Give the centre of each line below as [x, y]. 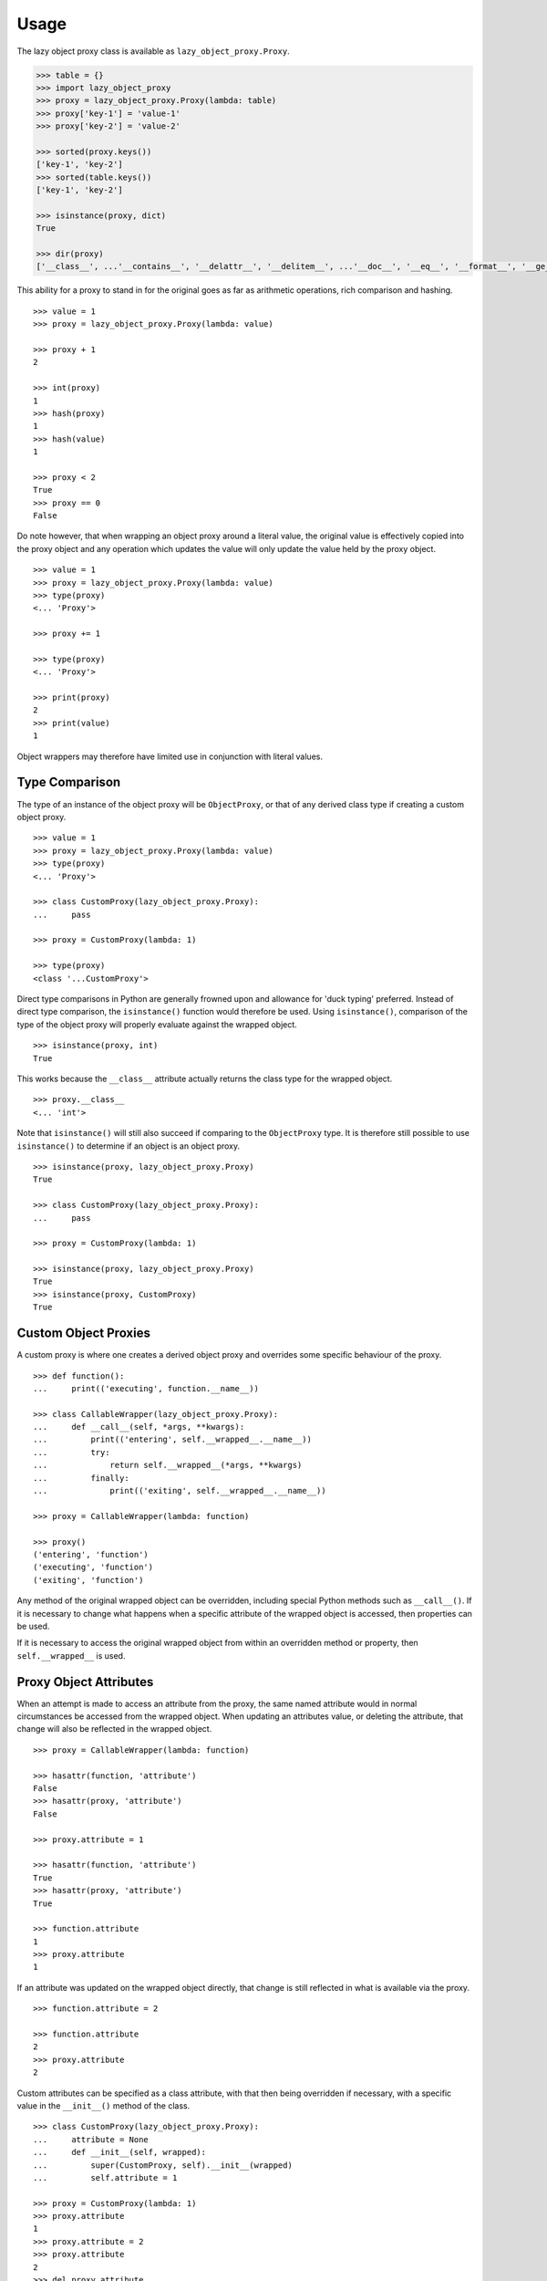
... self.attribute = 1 [105, 2177]
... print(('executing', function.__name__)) [146, 1388]
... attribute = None [91, 2139]
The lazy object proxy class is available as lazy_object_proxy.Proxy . [154, 51]
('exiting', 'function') [88, 1580]
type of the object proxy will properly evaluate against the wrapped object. [157, 1024]
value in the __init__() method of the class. [103, 2105]
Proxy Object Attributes [85, 1682]
